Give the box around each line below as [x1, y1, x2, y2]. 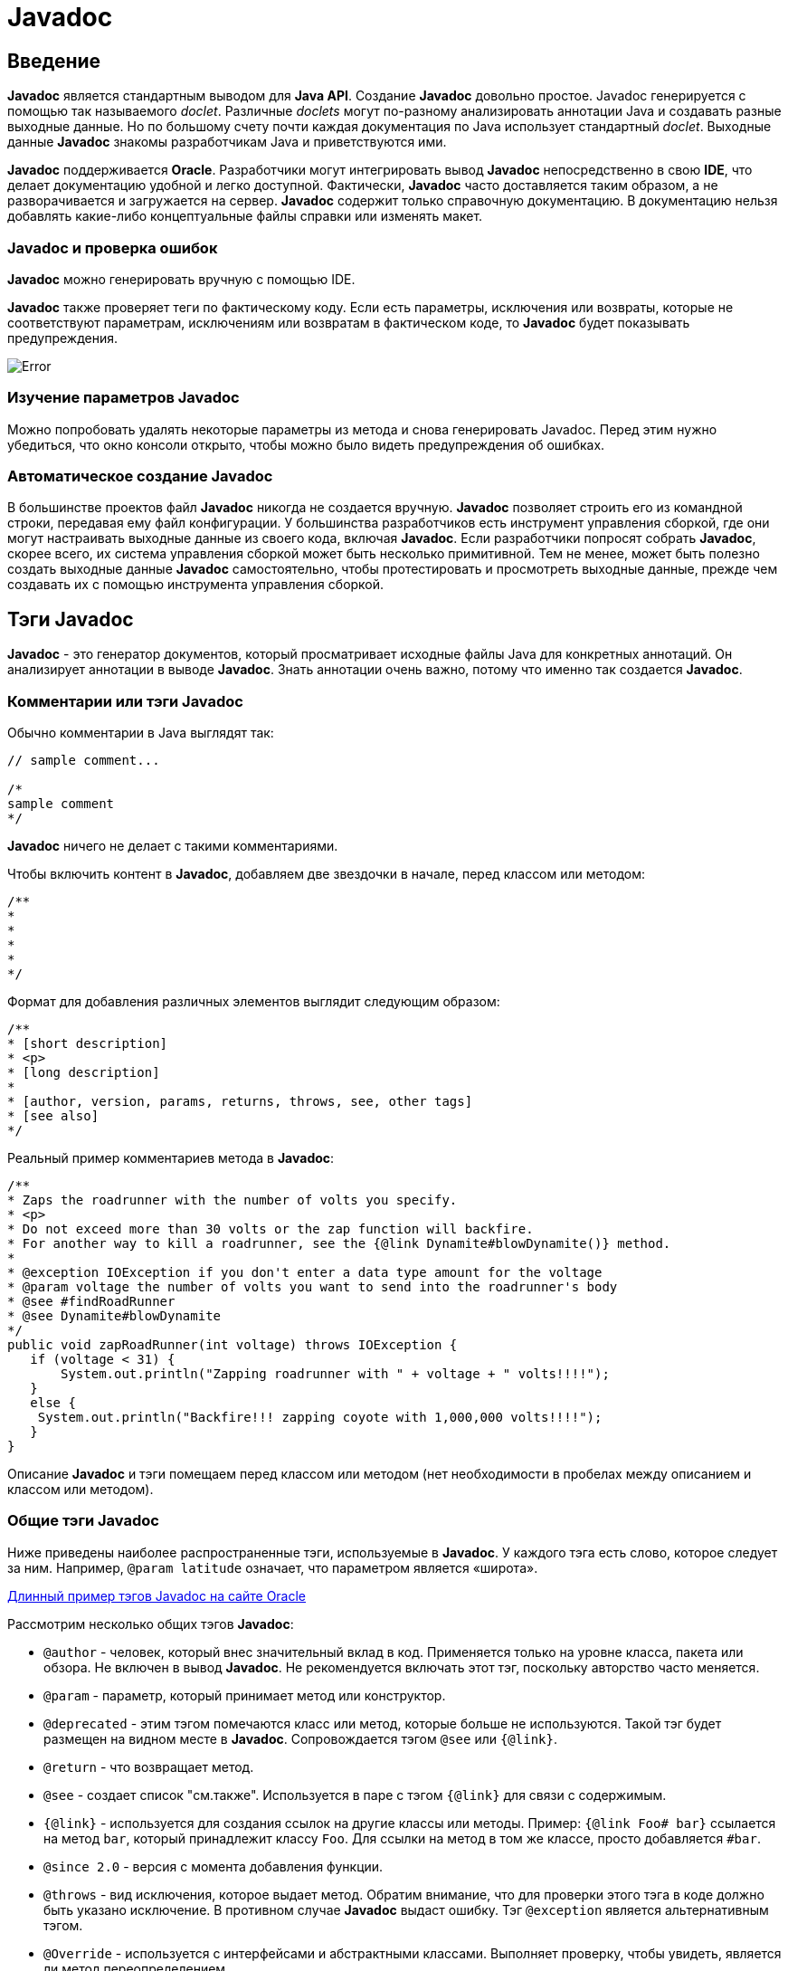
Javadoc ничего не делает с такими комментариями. [7, 838, 338, 854]
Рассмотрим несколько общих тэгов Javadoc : [7, 1615, 294, 1632]
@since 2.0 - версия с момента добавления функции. [43, 1858, 384, 1874]
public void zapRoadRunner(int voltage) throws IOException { [7, 1338, 458, 1353]
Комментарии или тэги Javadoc [7, 691, 243, 710]
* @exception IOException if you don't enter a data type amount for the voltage [7, 1265, 603, 1281]
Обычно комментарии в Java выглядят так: [7, 725, 274, 741]
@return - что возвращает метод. [43, 1758, 254, 1775]
